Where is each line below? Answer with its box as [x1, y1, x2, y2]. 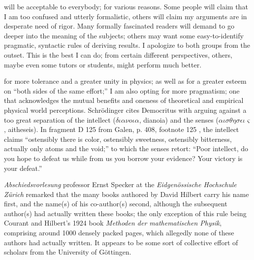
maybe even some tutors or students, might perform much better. [4, 59, 202, 69]
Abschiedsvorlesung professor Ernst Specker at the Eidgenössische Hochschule [4, 179, 237, 190]
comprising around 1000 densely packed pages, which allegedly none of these [4, 227, 234, 238]
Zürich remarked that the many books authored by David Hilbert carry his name [4, 189, 249, 199]
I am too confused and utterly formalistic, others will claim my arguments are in [4, 11, 247, 21]
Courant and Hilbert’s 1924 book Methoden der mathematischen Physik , [4, 218, 222, 228]
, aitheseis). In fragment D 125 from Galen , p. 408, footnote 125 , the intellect [4, 124, 239, 134]
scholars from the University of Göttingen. [4, 247, 131, 257]
